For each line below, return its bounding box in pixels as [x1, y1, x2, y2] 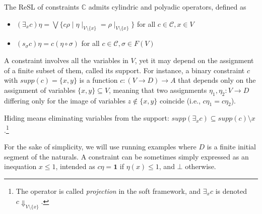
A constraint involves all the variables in [4, 55, 128, 65]
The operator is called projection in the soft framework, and [16, 185, 201, 196]
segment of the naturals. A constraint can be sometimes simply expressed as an [4, 151, 249, 162]
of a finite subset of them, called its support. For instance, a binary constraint [4, 65, 245, 75]
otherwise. [185, 161, 216, 172]
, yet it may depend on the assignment [135, 55, 254, 65]
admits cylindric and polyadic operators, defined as [88, 2, 246, 12]
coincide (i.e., [159, 95, 201, 105]
